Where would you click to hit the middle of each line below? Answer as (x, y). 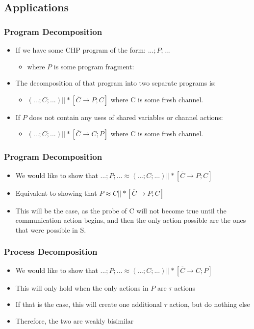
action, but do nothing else (210, 304)
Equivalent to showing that (56, 193)
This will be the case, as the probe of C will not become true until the (121, 210)
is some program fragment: (94, 66)
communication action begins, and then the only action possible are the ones (131, 220)
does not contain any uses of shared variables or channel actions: (126, 117)
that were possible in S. (51, 229)
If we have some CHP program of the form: (80, 50)
